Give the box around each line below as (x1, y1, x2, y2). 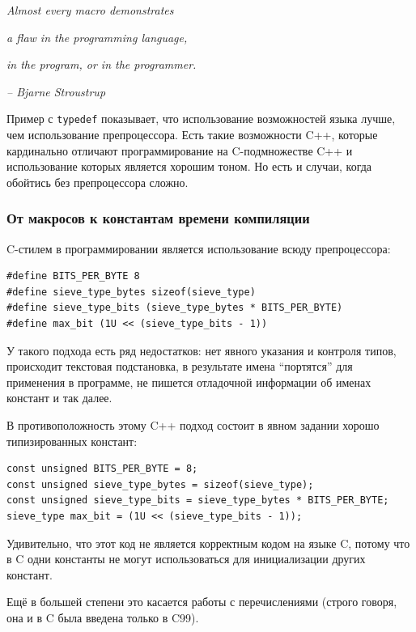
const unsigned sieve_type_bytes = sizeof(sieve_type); (6, 478, 314, 490)
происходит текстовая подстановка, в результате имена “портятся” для (6, 358, 353, 375)
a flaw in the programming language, (6, 28, 188, 45)
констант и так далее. (6, 389, 112, 406)
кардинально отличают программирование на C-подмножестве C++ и (6, 142, 353, 159)
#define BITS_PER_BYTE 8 (6, 270, 140, 282)
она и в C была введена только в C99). (6, 609, 199, 626)
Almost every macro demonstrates (6, 2, 174, 18)
